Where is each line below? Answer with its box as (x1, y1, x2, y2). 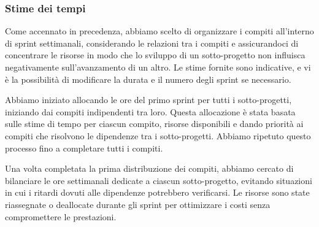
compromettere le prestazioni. (5, 210, 117, 223)
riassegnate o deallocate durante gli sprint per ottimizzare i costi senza (5, 198, 271, 210)
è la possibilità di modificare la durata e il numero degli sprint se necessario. (5, 72, 291, 85)
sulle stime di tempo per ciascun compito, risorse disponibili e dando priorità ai (5, 117, 304, 130)
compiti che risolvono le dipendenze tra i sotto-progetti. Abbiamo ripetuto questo (5, 129, 311, 142)
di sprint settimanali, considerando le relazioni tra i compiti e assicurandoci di (5, 36, 299, 49)
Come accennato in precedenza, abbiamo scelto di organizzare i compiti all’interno (5, 25, 314, 37)
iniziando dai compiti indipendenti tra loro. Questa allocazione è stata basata (5, 105, 296, 118)
